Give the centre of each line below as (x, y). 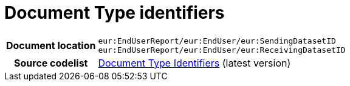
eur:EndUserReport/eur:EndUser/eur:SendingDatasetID (217, 41)
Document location (51, 45)
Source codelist (51, 63)
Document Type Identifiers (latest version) (194, 63)
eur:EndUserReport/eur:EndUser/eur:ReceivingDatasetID (222, 50)
